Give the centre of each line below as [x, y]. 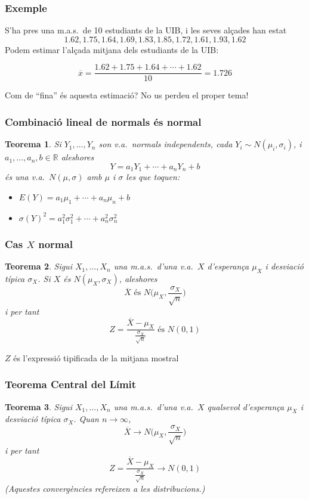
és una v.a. [25, 177]
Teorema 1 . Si [33, 144]
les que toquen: [153, 177]
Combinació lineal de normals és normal [103, 121]
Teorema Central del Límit [71, 384]
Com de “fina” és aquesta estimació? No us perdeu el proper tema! [127, 95]
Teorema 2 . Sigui [38, 266]
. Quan [86, 419]
